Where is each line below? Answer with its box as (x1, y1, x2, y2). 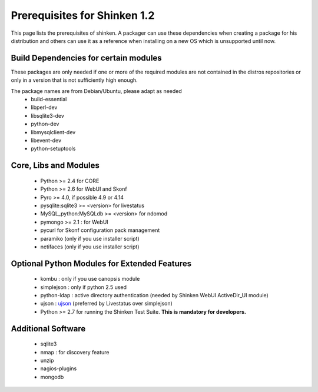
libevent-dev (31, 137, 62, 144)
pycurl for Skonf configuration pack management (40, 227, 160, 234)
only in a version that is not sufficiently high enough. (11, 77, 138, 84)
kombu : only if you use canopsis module (40, 275, 140, 283)
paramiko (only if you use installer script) (40, 235, 140, 242)
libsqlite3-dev (31, 112, 65, 119)
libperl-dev (31, 104, 58, 111)
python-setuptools (31, 145, 76, 152)
